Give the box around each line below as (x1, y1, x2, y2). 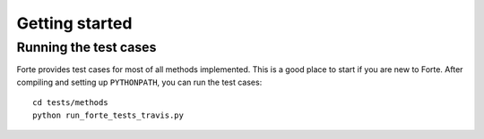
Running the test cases (16, 39, 157, 55)
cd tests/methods (32, 98, 108, 108)
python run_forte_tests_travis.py (32, 110, 184, 120)
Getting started (16, 13, 133, 33)
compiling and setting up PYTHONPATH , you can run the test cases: (16, 77, 263, 87)
